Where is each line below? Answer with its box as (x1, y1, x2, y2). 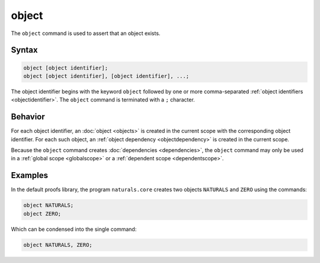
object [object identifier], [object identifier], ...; (23, 72, 190, 80)
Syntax (11, 45, 38, 55)
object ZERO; (23, 210, 62, 217)
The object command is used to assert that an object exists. (11, 30, 161, 37)
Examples (11, 170, 49, 180)
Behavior (11, 112, 46, 122)
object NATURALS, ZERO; (23, 241, 93, 248)
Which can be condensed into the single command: (11, 226, 137, 233)
